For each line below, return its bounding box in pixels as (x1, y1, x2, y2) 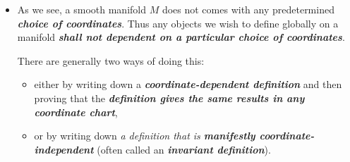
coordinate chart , (34, 104, 118, 119)
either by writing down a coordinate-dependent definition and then (34, 77, 342, 92)
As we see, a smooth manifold (17, 2, 146, 16)
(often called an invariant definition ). (97, 142, 271, 156)
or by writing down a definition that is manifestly (34, 128, 255, 143)
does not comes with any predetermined (162, 2, 334, 16)
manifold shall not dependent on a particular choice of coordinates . (17, 30, 345, 44)
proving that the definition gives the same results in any (34, 90, 305, 105)
